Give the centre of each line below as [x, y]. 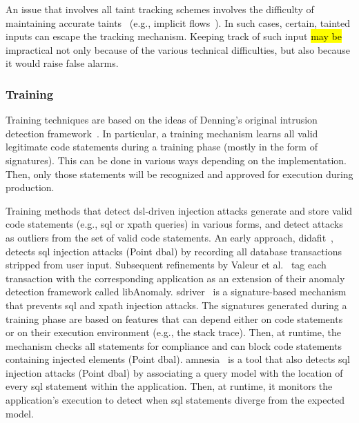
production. [30, 187]
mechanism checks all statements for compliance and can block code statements [174, 345]
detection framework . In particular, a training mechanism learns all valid [162, 133]
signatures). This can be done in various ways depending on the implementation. [176, 160]
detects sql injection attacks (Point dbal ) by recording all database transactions [174, 251]
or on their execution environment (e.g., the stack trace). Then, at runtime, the [173, 332]
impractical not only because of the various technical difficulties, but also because [178, 49]
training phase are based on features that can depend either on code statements [174, 318]
